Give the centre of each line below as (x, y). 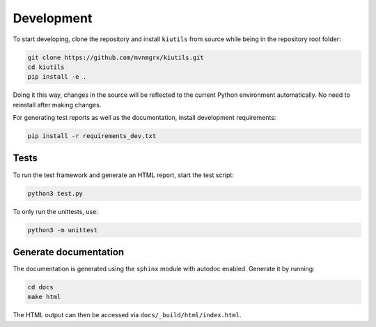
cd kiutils (46, 67)
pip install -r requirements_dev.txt (92, 136)
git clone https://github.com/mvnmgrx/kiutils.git (116, 57)
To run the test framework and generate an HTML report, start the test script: (124, 175)
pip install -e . (57, 77)
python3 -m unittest (62, 230)
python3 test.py (55, 193)
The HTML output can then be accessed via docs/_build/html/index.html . (127, 315)
